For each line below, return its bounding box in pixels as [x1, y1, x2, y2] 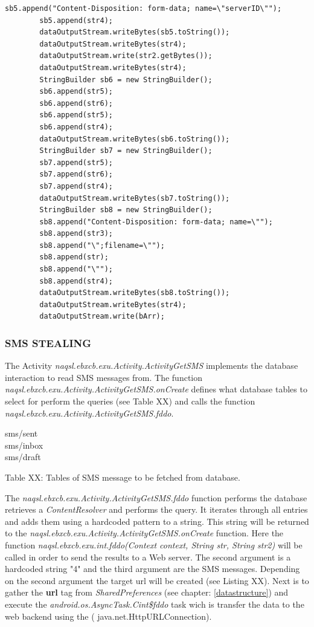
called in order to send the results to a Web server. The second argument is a [5, 550, 291, 563]
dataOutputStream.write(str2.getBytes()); [39, 51, 213, 60]
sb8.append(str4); [39, 276, 113, 285]
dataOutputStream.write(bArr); [39, 312, 165, 321]
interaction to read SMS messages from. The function [5, 371, 203, 383]
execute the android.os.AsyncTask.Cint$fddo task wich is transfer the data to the [5, 597, 304, 610]
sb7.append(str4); [39, 181, 113, 190]
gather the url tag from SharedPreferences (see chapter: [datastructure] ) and [5, 586, 289, 599]
